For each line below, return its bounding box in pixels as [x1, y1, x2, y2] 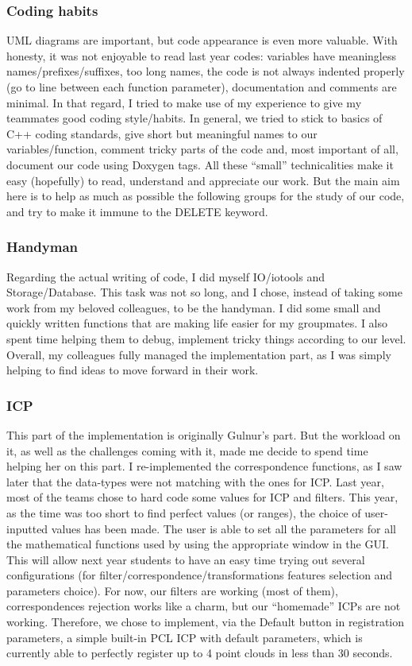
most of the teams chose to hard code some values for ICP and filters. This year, [6, 489, 399, 505]
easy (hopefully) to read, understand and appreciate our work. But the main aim [6, 172, 400, 188]
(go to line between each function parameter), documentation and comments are [6, 79, 397, 95]
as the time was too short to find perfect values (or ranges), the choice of [6, 504, 361, 521]
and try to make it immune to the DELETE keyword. [6, 203, 268, 219]
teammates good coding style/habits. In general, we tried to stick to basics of [6, 110, 383, 126]
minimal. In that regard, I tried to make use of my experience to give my [6, 94, 362, 110]
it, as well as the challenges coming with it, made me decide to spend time [6, 442, 368, 459]
